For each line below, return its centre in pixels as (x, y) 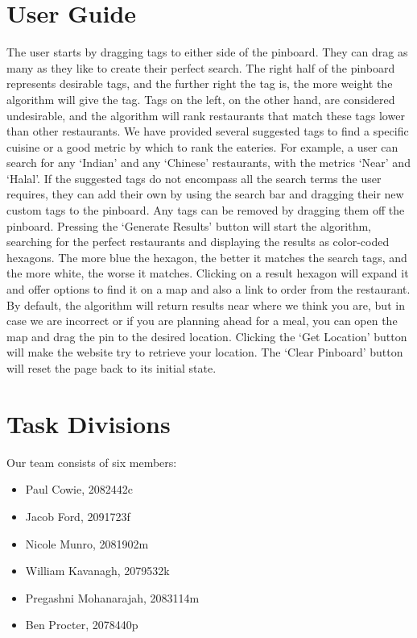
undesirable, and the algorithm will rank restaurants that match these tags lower (206, 115)
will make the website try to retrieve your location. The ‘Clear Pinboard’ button (205, 352)
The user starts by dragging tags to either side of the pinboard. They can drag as (207, 52)
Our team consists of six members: (92, 462)
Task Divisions (89, 423)
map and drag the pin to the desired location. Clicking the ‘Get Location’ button (207, 336)
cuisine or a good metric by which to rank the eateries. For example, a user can (202, 146)
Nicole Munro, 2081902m (87, 543)
